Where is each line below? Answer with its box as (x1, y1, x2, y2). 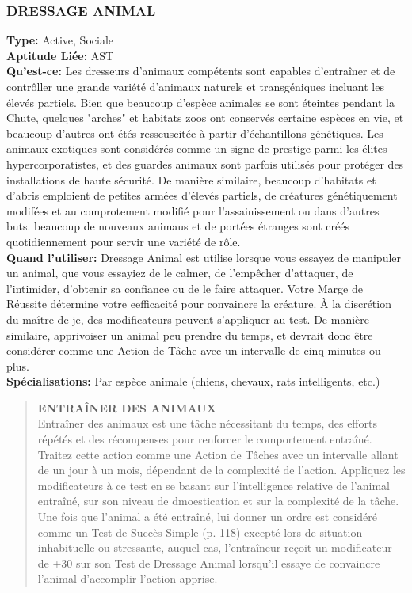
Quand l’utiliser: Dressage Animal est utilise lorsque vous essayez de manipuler (6, 249, 402, 265)
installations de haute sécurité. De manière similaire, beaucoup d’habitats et (6, 171, 376, 188)
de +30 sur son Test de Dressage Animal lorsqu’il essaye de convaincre (37, 554, 380, 571)
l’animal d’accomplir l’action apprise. (37, 570, 218, 587)
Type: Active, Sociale (6, 32, 113, 48)
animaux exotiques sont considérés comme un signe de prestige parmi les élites (6, 140, 387, 157)
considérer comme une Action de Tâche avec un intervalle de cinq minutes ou (6, 342, 381, 359)
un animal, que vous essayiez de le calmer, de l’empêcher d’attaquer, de (6, 264, 353, 281)
